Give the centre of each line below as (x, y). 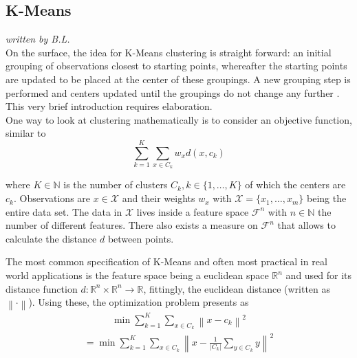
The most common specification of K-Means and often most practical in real (166, 261)
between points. (141, 238)
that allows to (306, 225)
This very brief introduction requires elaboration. (109, 106)
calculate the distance (51, 238)
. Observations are (52, 198)
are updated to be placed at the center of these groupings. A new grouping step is (178, 79)
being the (327, 198)
